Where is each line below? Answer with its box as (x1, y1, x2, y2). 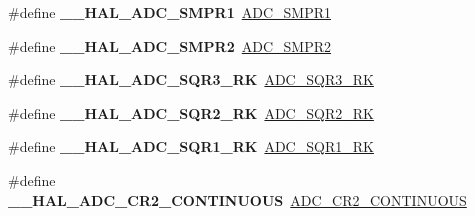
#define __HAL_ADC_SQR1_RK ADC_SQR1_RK (8, 136, 374, 157)
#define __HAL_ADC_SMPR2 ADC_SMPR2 (8, 35, 332, 56)
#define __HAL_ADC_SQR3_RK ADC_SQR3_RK (8, 69, 374, 90)
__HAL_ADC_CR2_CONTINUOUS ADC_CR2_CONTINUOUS (8, 189, 467, 210)
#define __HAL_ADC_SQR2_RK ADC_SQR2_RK (8, 102, 374, 123)
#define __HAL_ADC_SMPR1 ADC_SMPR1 (8, 2, 332, 22)
